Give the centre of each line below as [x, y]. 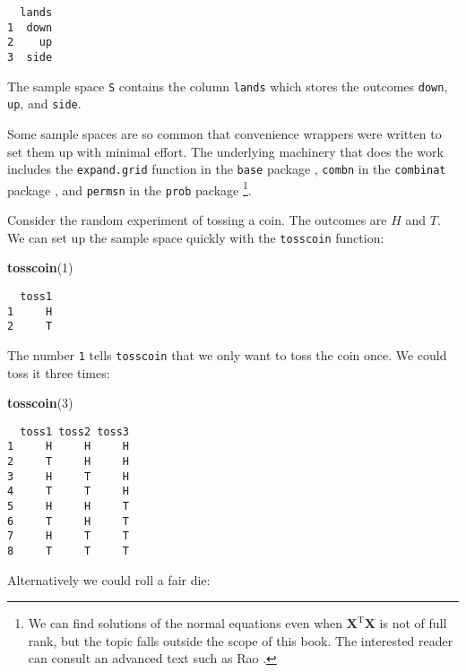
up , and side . [44, 103]
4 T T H [69, 491]
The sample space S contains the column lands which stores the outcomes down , [228, 86]
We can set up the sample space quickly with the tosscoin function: [196, 237]
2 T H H [69, 462]
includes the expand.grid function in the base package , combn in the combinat [227, 169]
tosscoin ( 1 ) [40, 267]
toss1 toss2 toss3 [75, 431]
